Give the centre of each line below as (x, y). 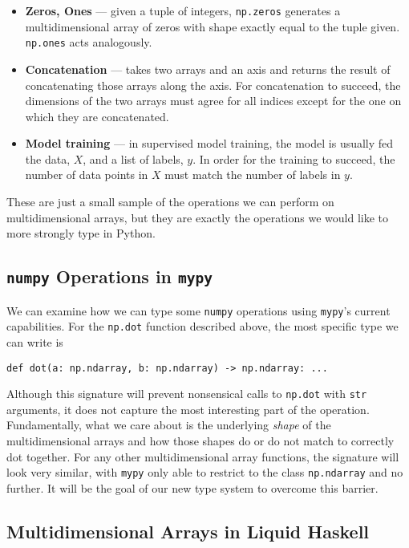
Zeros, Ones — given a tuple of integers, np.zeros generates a (183, 10)
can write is (35, 341)
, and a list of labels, (133, 158)
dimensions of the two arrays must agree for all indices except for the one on (213, 101)
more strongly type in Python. (81, 233)
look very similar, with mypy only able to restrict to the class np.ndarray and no (205, 472)
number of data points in (87, 175)
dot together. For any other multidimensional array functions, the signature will (203, 456)
